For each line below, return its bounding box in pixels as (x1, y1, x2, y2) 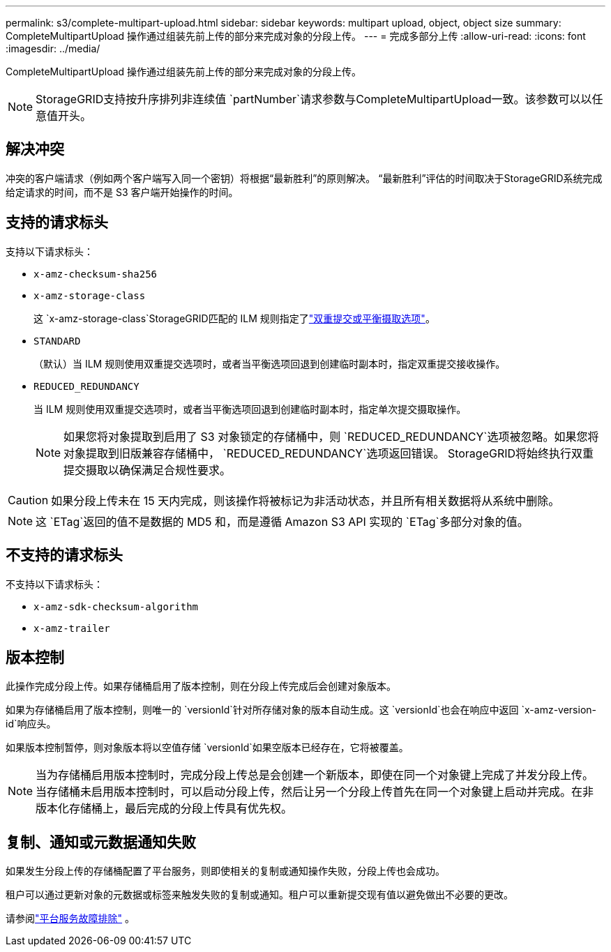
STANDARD (33, 335, 81, 347)
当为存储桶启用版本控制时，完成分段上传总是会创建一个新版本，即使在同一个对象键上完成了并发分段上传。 (36, 768, 594, 783)
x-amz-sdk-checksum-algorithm (33, 600, 199, 612)
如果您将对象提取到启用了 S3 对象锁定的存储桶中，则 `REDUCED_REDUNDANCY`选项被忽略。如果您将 (63, 429, 599, 444)
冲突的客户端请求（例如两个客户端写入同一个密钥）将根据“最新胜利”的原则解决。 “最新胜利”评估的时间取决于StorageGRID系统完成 (6, 172, 603, 184)
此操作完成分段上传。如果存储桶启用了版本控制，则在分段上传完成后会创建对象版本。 (6, 680, 396, 693)
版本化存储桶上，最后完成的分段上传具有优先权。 (36, 801, 293, 816)
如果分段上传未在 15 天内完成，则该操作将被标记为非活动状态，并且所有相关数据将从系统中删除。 (51, 493, 560, 508)
